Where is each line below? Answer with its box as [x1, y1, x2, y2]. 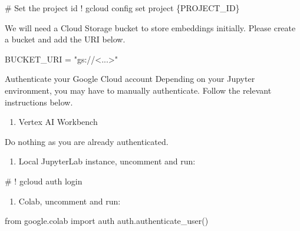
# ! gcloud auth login [5, 174, 83, 187]
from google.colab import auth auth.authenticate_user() [5, 214, 209, 227]
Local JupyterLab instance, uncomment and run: [18, 155, 196, 167]
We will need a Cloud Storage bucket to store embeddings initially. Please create [5, 21, 296, 34]
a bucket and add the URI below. [5, 33, 126, 45]
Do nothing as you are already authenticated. [5, 135, 169, 147]
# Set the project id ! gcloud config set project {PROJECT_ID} [5, 2, 240, 14]
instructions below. [5, 95, 73, 108]
